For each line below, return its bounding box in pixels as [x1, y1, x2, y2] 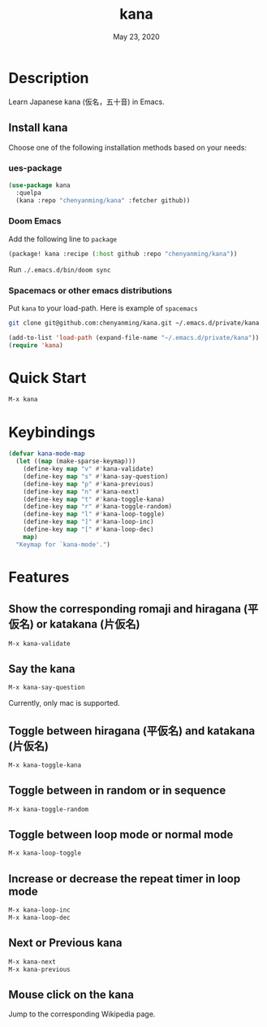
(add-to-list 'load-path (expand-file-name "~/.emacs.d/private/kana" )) [8, 333, 260, 342]
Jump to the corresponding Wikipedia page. [8, 1009, 156, 1019]
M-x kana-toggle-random [8, 805, 89, 813]
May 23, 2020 [113, 32, 160, 41]
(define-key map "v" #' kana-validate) [23, 465, 154, 473]
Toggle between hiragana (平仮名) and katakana [8, 724, 256, 738]
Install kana [8, 121, 68, 135]
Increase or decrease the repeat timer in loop [8, 872, 241, 886]
